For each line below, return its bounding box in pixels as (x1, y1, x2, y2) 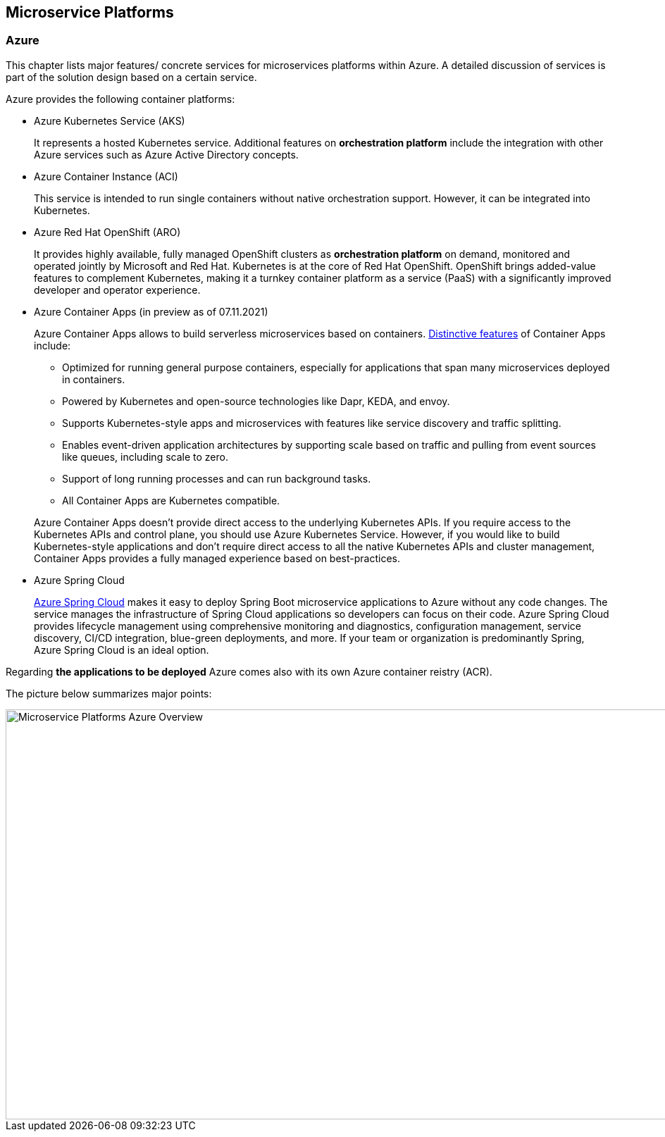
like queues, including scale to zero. (62, 450, 228, 463)
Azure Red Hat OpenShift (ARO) (34, 225, 181, 238)
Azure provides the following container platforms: (6, 92, 235, 105)
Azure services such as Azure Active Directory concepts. (34, 148, 299, 161)
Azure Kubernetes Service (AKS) (34, 114, 185, 127)
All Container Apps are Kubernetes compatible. (62, 494, 280, 507)
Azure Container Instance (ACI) (34, 170, 178, 182)
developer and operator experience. (34, 283, 201, 296)
